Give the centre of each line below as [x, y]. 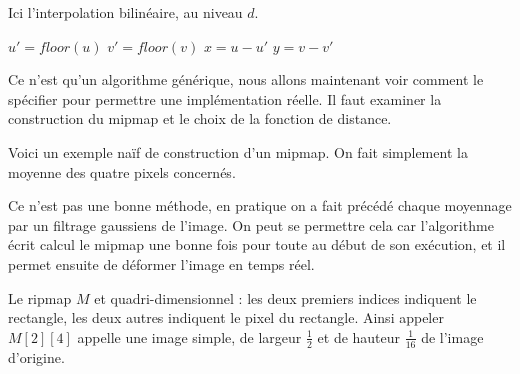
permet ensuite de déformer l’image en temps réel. [161, 263]
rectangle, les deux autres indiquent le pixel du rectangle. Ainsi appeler [226, 317]
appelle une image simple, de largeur [189, 336]
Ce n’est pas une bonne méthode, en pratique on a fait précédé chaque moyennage [260, 205]
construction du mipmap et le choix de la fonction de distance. [200, 118]
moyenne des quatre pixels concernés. [122, 171]
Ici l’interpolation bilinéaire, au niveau [125, 12]
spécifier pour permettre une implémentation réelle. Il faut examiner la [225, 98]
